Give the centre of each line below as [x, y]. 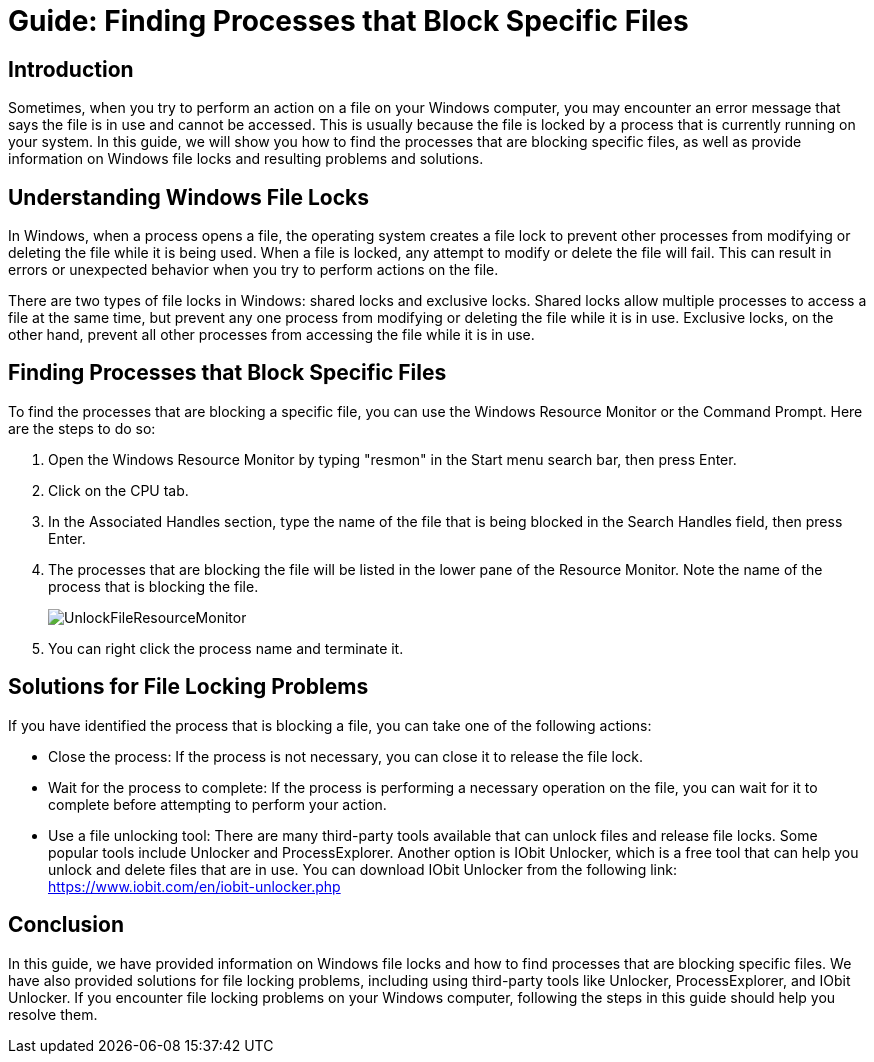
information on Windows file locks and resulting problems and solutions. [246, 159]
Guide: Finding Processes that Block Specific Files [348, 21]
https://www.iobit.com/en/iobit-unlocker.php [194, 886]
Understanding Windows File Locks [189, 197]
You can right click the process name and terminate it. [226, 648]
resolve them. [53, 1014]
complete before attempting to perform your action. [217, 804]
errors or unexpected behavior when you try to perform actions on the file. [253, 270]
